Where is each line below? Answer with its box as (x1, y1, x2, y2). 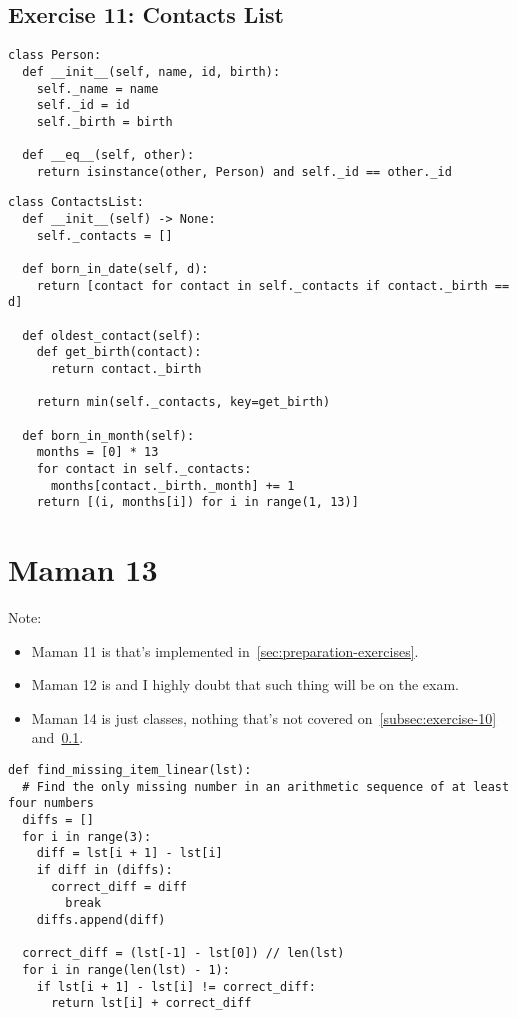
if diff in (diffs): (36, 862, 173, 877)
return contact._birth (50, 362, 202, 377)
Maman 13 (8, 549, 158, 590)
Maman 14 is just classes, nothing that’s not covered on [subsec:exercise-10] (31, 707, 497, 728)
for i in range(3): (22, 829, 152, 844)
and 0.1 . (31, 727, 84, 748)
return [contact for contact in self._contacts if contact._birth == (36, 278, 510, 293)
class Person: (8, 48, 102, 63)
